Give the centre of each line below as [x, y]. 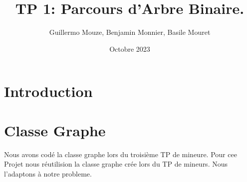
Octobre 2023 [130, 48]
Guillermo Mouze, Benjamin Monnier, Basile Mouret [130, 32]
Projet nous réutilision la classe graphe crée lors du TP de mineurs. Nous [116, 164]
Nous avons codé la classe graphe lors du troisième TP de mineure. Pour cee [121, 154]
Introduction [48, 91]
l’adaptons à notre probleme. [48, 173]
